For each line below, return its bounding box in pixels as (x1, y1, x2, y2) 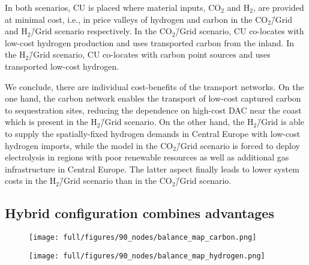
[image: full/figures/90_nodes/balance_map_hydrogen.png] (29, 251, 265, 260)
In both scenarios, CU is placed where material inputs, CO (5, 1, 221, 13)
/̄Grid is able (257, 115, 304, 128)
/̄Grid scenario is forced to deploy (176, 139, 300, 151)
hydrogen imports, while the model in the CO (5, 139, 173, 151)
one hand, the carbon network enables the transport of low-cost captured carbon (5, 92, 301, 105)
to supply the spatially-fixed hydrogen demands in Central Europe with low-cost (5, 127, 301, 139)
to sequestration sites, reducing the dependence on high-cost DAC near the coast (5, 103, 302, 116)
